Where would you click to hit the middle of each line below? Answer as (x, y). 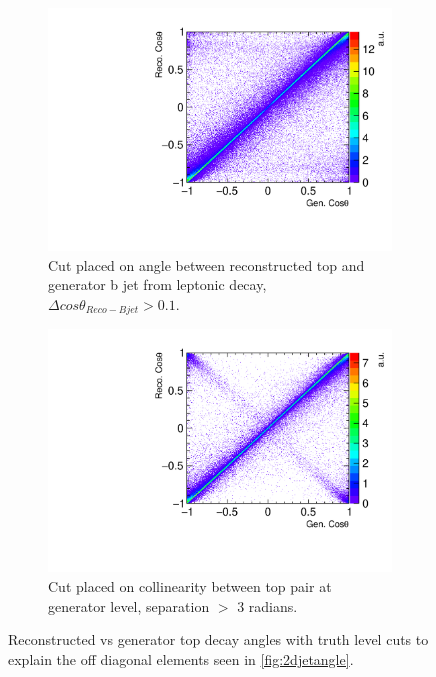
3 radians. (267, 605)
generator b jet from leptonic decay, (157, 284)
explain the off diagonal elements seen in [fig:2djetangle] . (181, 658)
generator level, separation (129, 605)
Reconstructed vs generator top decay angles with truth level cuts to (218, 639)
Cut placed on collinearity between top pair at (190, 586)
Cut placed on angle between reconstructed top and (206, 264)
